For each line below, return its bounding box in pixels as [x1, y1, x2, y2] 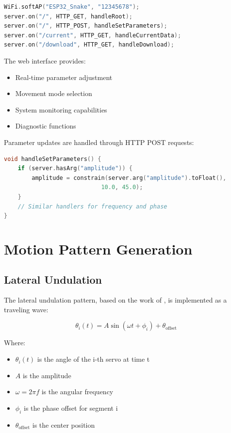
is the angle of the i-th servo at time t [37, 354, 150, 364]
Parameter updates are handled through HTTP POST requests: [4, 137, 194, 147]
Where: [4, 337, 25, 348]
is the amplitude [22, 370, 71, 380]
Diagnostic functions [15, 121, 76, 131]
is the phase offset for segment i [23, 402, 118, 413]
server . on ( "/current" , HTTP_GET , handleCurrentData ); [4, 32, 181, 39]
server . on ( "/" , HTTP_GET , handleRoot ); [4, 13, 132, 20]
